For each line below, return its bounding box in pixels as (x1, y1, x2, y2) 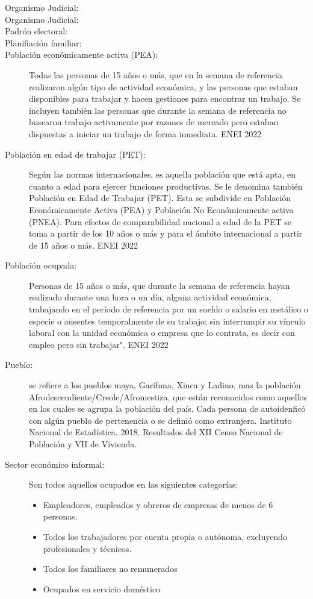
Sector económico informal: (5, 458, 105, 470)
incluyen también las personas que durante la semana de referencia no (29, 104, 287, 116)
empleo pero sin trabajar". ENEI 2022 (29, 338, 169, 350)
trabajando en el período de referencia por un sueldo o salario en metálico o (29, 303, 308, 315)
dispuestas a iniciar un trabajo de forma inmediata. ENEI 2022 (29, 127, 262, 140)
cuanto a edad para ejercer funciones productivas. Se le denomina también (29, 179, 303, 192)
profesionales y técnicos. (43, 542, 132, 554)
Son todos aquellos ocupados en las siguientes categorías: (29, 478, 238, 491)
